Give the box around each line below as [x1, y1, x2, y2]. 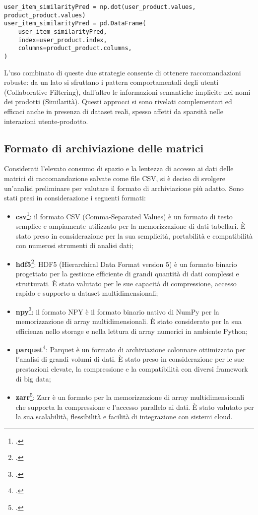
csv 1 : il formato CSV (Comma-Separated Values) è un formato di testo [15, 209, 233, 221]
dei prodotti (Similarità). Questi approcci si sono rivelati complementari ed [4, 96, 232, 107]
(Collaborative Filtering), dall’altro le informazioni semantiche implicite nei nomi [4, 86, 251, 97]
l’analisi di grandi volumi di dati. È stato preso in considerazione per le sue [15, 354, 244, 364]
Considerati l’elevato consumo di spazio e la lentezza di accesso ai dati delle [4, 163, 234, 174]
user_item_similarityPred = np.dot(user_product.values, [4, 3, 196, 10]
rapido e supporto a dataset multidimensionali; [15, 288, 158, 298]
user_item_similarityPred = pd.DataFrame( [4, 20, 146, 27]
